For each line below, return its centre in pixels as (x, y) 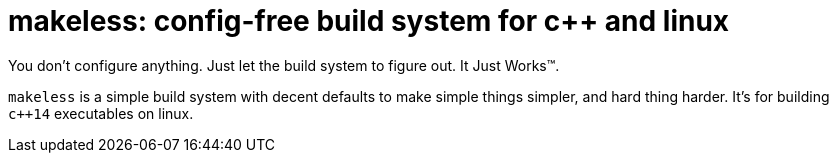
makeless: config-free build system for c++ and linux (369, 21)
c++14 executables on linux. (101, 113)
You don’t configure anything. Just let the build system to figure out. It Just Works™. (284, 65)
